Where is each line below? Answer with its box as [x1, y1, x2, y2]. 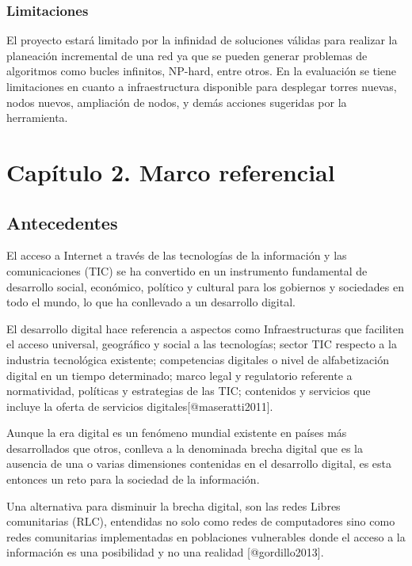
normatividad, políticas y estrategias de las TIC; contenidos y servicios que [6, 382, 371, 399]
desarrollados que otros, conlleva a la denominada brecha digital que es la [6, 439, 364, 456]
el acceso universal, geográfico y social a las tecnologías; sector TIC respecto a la [6, 336, 397, 352]
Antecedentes [6, 210, 118, 234]
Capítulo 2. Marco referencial [6, 155, 335, 188]
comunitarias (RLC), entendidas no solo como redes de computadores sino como [6, 513, 395, 530]
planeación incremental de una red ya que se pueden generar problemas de [6, 47, 368, 63]
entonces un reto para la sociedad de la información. [6, 471, 260, 488]
